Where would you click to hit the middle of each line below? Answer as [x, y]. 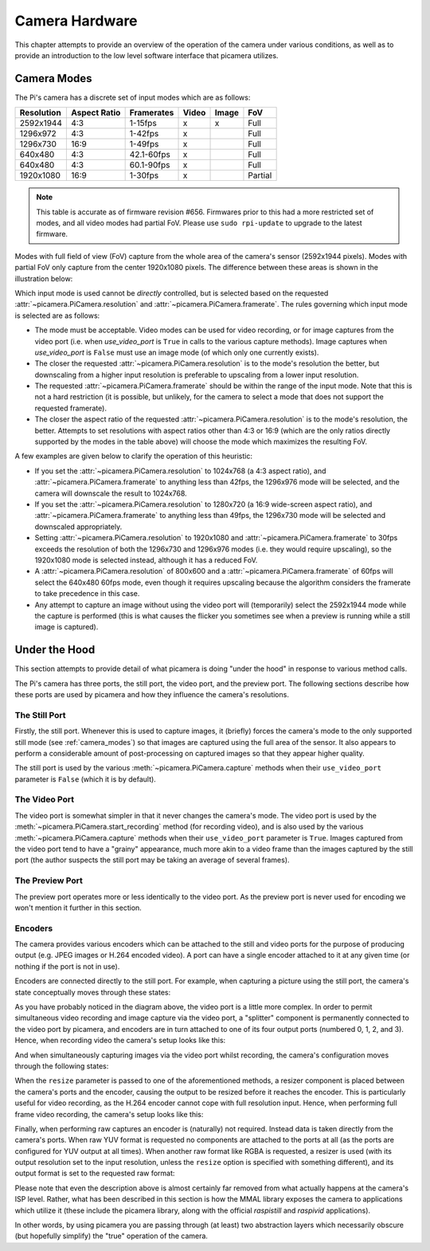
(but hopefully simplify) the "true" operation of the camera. [111, 1236]
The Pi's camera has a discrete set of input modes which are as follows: [133, 97]
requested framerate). [71, 408]
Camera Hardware [76, 21]
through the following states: [62, 1066]
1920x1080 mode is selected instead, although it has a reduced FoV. [146, 560]
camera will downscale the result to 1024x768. [111, 493]
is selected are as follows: [57, 316]
